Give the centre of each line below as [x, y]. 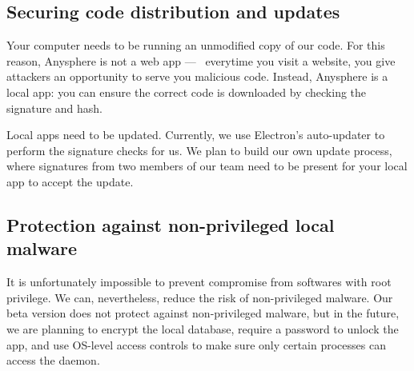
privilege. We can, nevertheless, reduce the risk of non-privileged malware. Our [200, 297]
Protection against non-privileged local [171, 224]
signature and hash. [54, 108]
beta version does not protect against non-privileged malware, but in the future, [203, 313]
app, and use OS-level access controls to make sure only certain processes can [196, 344]
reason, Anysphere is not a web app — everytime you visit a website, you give [201, 60]
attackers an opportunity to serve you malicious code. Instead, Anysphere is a [197, 76]
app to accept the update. [70, 181]
